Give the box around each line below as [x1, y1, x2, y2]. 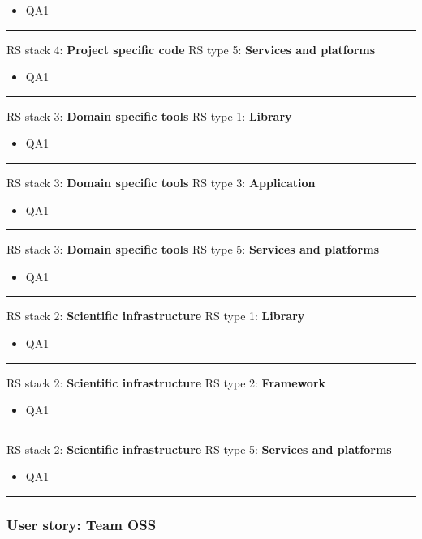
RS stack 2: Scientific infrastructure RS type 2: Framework [6, 374, 326, 391]
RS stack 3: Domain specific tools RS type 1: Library [6, 107, 292, 124]
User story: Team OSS [6, 514, 157, 534]
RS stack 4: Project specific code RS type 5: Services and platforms [6, 41, 376, 58]
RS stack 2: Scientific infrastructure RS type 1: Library [6, 307, 305, 324]
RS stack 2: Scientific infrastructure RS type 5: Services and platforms [6, 440, 392, 457]
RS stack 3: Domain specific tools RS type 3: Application [6, 173, 316, 190]
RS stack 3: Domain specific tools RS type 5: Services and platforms [6, 241, 379, 258]
